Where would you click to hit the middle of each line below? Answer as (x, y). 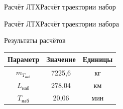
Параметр (24, 59)
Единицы (98, 59)
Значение (61, 59)
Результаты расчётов (35, 40)
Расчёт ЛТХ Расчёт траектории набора (62, 23)
